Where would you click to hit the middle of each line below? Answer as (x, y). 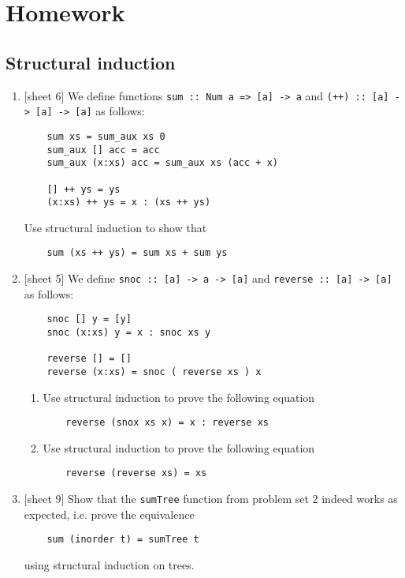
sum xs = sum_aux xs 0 (106, 136)
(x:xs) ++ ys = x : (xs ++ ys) (129, 203)
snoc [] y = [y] (89, 319)
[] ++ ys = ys (84, 189)
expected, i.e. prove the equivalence (109, 514)
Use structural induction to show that (115, 227)
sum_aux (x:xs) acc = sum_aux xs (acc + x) (162, 163)
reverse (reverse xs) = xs (136, 473)
